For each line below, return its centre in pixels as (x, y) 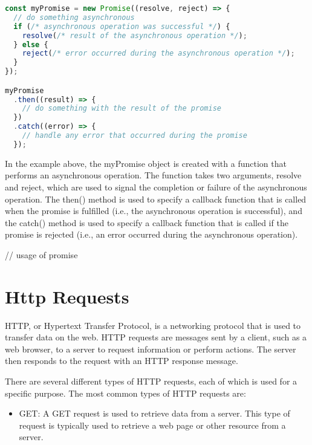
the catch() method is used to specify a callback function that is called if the (147, 222)
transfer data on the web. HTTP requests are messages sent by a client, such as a (156, 337)
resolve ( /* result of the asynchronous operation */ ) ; (135, 35)
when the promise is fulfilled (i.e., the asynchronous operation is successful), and (154, 211)
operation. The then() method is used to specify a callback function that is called (156, 199)
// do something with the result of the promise (122, 109)
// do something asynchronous (74, 17)
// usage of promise (41, 254)
